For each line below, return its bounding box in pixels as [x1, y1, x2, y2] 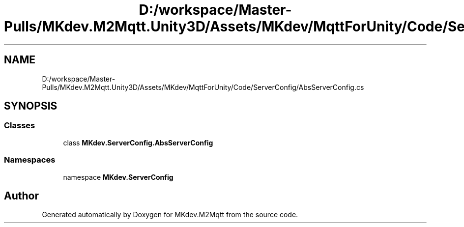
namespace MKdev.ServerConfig [63, 172, 174, 181]
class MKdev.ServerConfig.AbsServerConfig [63, 138, 213, 147]
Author [4, 189, 39, 202]
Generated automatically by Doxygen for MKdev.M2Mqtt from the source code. [42, 210, 298, 219]
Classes [4, 120, 35, 131]
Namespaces [4, 155, 56, 165]
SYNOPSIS [4, 100, 58, 113]
